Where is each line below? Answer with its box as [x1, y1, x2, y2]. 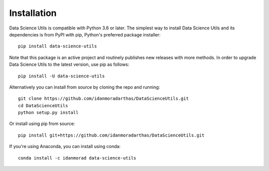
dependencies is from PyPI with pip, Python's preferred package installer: [9, 31, 161, 37]
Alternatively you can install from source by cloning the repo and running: [9, 84, 160, 90]
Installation [9, 7, 57, 18]
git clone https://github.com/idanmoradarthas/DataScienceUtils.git [18, 96, 189, 102]
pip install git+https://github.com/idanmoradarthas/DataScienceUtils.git [18, 132, 205, 138]
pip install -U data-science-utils [18, 73, 105, 79]
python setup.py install [18, 110, 79, 116]
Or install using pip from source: [9, 121, 75, 127]
